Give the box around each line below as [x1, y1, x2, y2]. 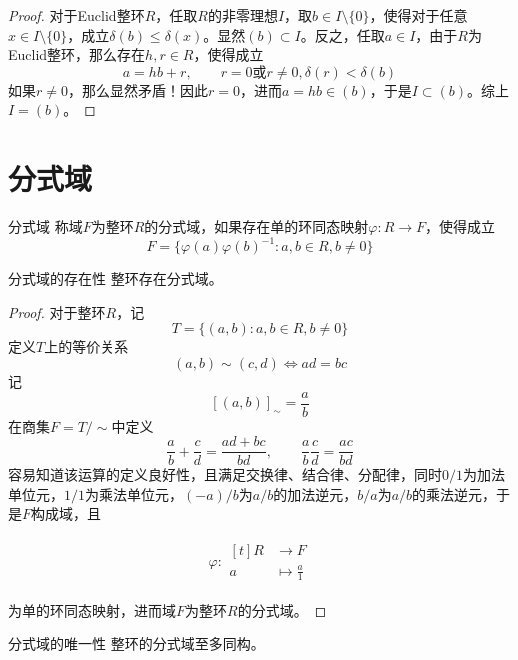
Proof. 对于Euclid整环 [8, 5, 145, 25]
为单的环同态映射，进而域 [8, 599, 176, 620]
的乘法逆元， [412, 483, 497, 504]
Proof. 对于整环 [8, 301, 106, 322]
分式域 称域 [8, 216, 83, 237]
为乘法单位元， [85, 483, 183, 504]
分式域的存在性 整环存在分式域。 [8, 268, 223, 289]
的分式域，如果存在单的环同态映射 [144, 216, 369, 237]
